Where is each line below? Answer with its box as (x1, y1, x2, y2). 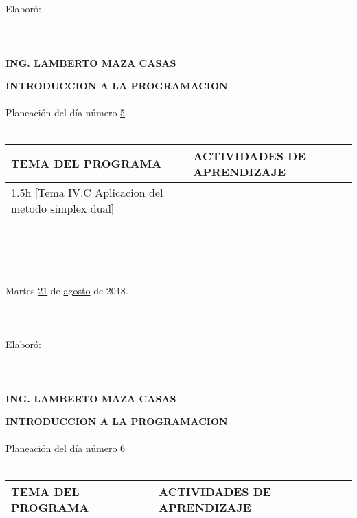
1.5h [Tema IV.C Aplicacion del (11, 184, 163, 200)
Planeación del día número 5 (5, 105, 126, 120)
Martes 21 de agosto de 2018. (5, 283, 128, 297)
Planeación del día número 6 (5, 441, 126, 455)
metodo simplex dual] (11, 199, 115, 216)
